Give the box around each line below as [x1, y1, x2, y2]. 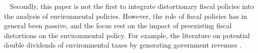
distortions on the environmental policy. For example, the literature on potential [4, 30, 250, 40]
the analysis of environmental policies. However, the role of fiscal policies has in [4, 10, 247, 21]
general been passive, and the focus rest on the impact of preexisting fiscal [4, 20, 232, 31]
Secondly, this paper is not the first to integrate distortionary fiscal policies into [9, 1, 254, 11]
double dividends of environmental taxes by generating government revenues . [4, 40, 242, 50]
